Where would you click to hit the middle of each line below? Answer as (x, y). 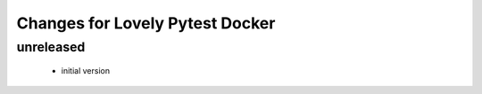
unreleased (51, 47)
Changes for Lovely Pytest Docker (146, 23)
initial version (86, 71)
